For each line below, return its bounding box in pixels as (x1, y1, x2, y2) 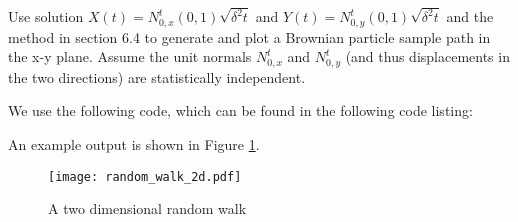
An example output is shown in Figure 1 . (8, 133, 260, 154)
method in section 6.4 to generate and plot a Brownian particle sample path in (8, 26, 491, 47)
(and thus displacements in (345, 46, 510, 67)
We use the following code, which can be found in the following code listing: (8, 100, 473, 121)
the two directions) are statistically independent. (8, 66, 306, 87)
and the (446, 6, 494, 27)
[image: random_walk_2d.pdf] (48, 169, 242, 184)
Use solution (8, 6, 84, 27)
